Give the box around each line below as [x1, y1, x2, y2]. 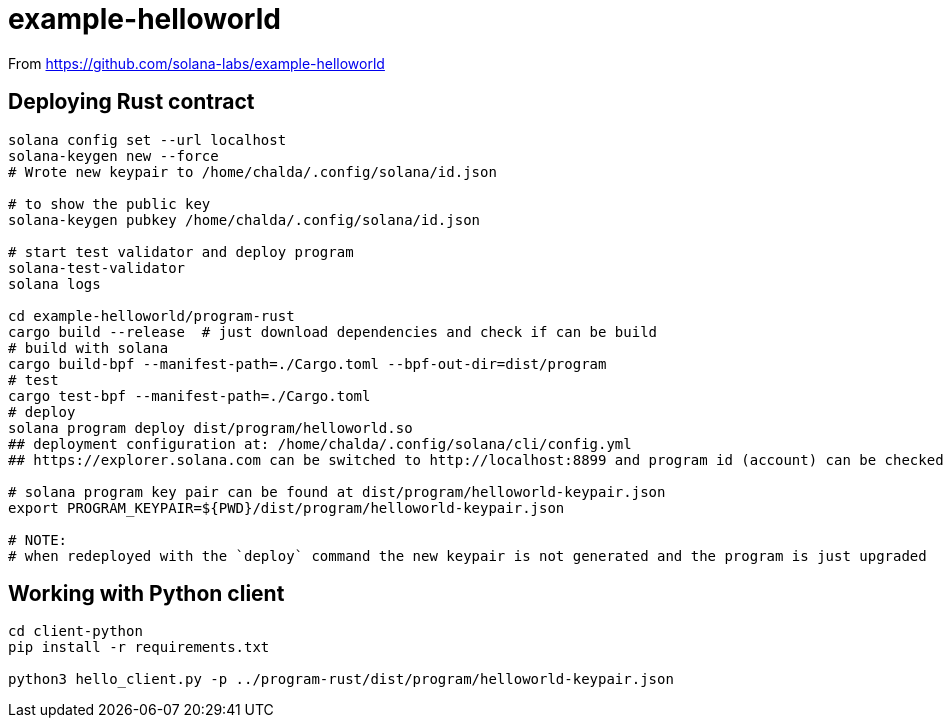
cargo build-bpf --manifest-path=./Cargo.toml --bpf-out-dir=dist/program [8, 355, 607, 372]
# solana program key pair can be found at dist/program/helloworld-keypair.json [8, 483, 666, 500]
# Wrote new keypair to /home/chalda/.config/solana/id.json [8, 163, 497, 180]
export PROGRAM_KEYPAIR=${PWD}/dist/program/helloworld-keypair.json [8, 499, 565, 516]
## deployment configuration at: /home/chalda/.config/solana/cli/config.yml [8, 435, 632, 452]
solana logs [8, 275, 101, 292]
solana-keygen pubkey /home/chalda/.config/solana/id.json [8, 211, 481, 228]
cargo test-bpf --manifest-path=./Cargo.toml [8, 387, 371, 404]
